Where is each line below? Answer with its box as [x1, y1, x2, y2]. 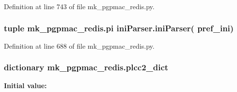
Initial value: [4, 80, 47, 90]
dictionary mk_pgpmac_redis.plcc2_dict [4, 61, 169, 73]
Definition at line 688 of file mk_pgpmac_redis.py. [4, 40, 155, 51]
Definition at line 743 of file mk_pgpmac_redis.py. [4, 1, 155, 11]
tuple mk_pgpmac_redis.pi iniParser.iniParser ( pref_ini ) [4, 22, 234, 34]
